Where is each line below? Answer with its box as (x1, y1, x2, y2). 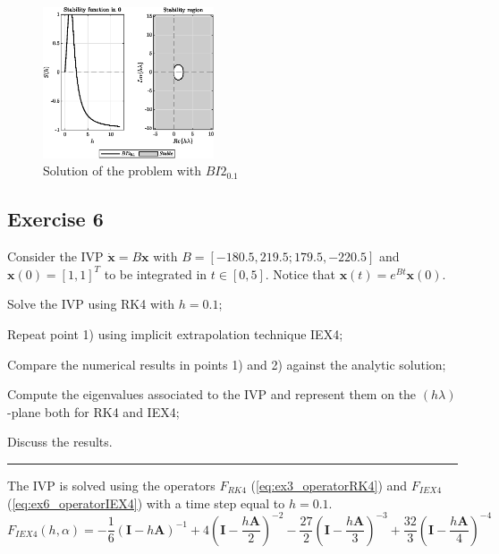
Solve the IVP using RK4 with (7, 294, 175, 313)
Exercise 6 (7, 205, 104, 233)
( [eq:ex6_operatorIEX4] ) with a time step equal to (7, 493, 285, 512)
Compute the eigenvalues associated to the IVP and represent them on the (7, 385, 417, 404)
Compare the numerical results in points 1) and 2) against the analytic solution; (7, 354, 446, 373)
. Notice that (265, 264, 335, 283)
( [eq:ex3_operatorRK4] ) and (250, 475, 408, 494)
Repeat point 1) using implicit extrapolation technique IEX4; (7, 325, 343, 343)
